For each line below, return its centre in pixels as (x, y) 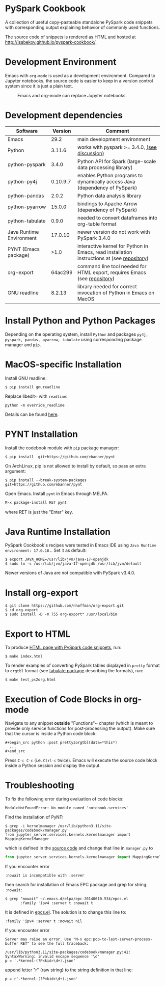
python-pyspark (27, 164)
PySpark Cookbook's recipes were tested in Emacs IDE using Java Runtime (81, 545)
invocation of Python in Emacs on (116, 293)
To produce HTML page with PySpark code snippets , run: (63, 647)
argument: (15, 471)
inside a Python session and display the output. (53, 766)
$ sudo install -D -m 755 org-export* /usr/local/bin (61, 614)
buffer (12, 944)
